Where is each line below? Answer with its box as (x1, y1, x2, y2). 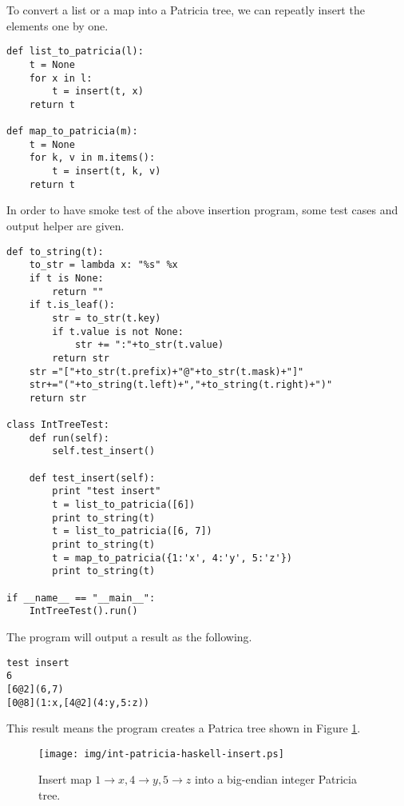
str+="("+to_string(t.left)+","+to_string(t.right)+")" (29, 379, 333, 391)
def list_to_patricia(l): (6, 46, 144, 58)
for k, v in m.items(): (29, 152, 156, 164)
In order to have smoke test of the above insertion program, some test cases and (6, 201, 398, 218)
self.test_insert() (52, 445, 156, 457)
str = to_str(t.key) (52, 312, 161, 324)
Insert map (38, 771, 92, 788)
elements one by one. (6, 17, 109, 34)
